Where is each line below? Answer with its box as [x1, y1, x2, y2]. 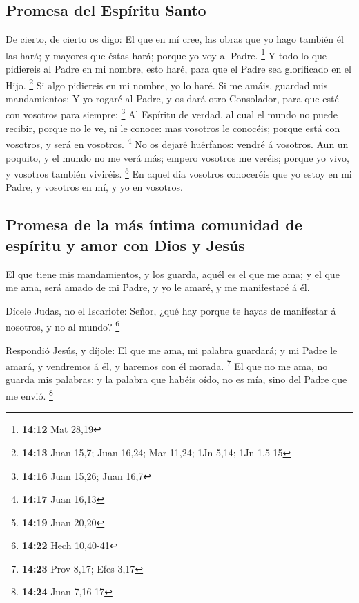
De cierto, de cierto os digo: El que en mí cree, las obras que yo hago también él [6, 32, 344, 46]
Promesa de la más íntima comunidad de [6, 214, 302, 235]
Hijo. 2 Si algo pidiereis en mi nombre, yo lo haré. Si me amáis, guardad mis [6, 75, 328, 92]
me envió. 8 [6, 387, 53, 402]
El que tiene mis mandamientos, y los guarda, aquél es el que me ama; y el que [6, 266, 340, 281]
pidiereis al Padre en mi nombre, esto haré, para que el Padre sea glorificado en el [6, 62, 351, 76]
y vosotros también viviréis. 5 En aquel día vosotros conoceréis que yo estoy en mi [6, 165, 352, 180]
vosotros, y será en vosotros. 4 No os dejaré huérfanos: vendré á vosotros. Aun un [6, 135, 349, 151]
